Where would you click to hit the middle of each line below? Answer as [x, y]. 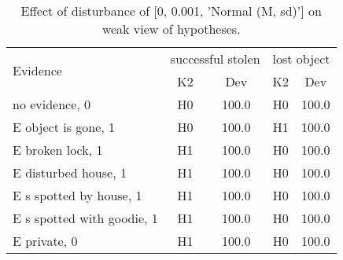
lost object [301, 59]
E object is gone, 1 [64, 127]
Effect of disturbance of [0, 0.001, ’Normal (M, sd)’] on [171, 11]
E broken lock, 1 [58, 150]
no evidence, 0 [52, 104]
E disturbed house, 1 [70, 172]
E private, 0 [45, 241]
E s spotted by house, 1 [77, 195]
